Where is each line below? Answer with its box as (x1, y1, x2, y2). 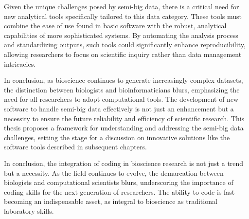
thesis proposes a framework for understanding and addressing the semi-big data (4, 123, 244, 133)
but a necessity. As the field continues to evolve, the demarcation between (4, 167, 224, 178)
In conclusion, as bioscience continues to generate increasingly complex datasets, (4, 75, 243, 85)
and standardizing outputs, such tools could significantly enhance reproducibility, (4, 39, 246, 50)
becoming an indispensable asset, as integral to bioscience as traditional (4, 196, 217, 206)
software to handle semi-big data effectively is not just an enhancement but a (4, 103, 234, 113)
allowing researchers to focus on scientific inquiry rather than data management (4, 49, 242, 59)
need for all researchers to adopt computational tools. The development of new (4, 94, 239, 104)
